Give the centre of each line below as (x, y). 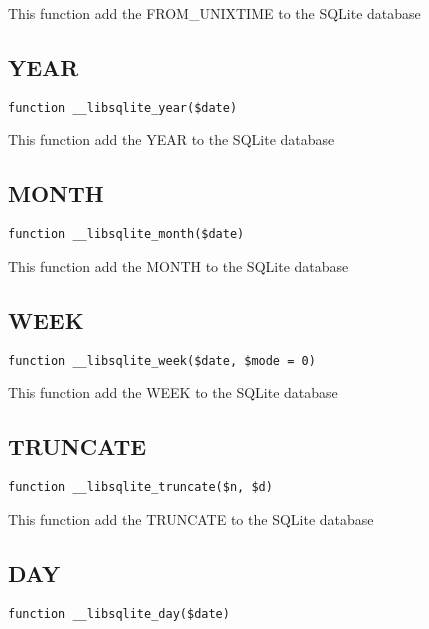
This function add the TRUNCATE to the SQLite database (191, 518)
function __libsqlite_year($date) (123, 107)
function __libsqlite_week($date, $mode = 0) (162, 360)
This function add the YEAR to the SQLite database (171, 139)
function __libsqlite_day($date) (119, 613)
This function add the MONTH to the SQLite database (178, 265)
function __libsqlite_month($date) (126, 234)
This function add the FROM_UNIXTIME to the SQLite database (214, 13)
